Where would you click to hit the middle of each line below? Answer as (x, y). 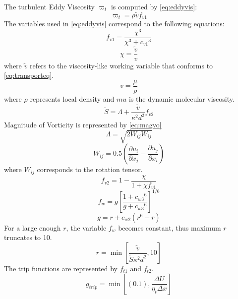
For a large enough (32, 227)
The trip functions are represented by (61, 268)
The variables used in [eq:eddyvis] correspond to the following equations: (114, 24)
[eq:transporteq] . (29, 75)
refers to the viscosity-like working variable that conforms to (121, 65)
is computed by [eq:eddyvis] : (154, 6)
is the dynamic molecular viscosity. (181, 98)
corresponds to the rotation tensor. (90, 169)
